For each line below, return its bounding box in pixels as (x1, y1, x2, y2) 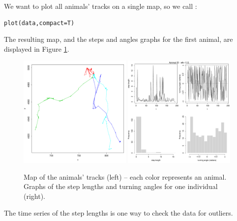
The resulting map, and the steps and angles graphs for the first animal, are (4, 34, 233, 44)
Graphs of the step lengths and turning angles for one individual (24, 181, 218, 191)
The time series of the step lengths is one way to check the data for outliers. (4, 207, 233, 218)
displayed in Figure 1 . (4, 43, 69, 54)
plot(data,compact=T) (4, 19, 75, 27)
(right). (24, 190, 46, 201)
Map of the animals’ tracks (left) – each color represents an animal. (24, 171, 227, 182)
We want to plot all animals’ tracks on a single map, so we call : (4, 1, 197, 11)
